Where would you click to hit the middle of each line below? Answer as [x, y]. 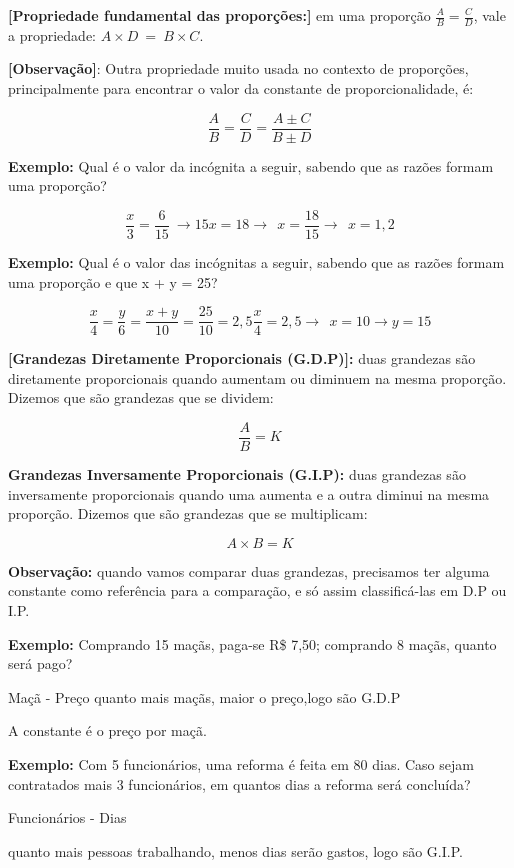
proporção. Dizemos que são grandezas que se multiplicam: [188, 513]
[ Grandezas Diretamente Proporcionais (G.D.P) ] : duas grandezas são [242, 358]
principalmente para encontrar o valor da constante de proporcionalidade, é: [241, 88]
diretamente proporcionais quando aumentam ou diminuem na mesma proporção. [257, 377]
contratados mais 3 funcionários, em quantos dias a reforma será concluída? [239, 783]
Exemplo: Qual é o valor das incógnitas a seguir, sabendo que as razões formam [256, 261]
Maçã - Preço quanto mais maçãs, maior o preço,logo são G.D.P [204, 696]
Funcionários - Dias [67, 817]
